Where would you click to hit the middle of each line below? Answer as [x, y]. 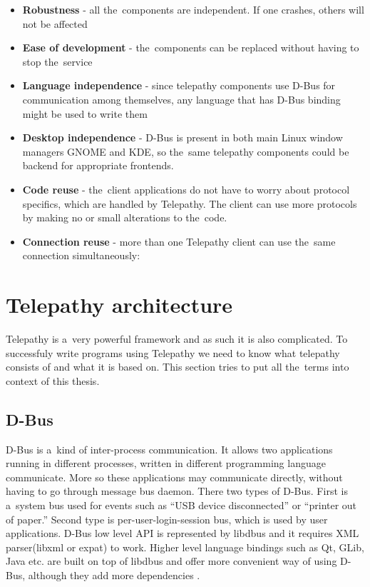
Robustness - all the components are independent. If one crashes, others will [193, 9]
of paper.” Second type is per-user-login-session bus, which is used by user [167, 519]
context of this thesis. [53, 380]
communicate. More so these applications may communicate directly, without [174, 477]
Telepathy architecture [119, 305]
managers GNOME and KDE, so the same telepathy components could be [186, 151]
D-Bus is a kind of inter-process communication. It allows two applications [169, 449]
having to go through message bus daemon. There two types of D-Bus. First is [177, 491]
